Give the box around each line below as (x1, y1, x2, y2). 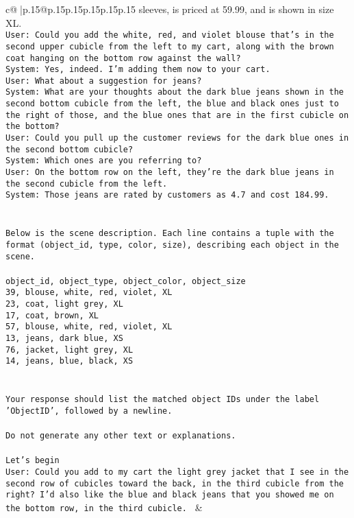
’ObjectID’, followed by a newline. (5, 405, 173, 416)
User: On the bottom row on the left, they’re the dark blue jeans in (5, 167, 334, 178)
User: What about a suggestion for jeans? (5, 75, 202, 86)
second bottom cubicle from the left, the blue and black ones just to (5, 99, 339, 109)
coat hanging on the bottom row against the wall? (5, 53, 241, 63)
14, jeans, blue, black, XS (5, 356, 134, 366)
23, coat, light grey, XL (5, 299, 123, 309)
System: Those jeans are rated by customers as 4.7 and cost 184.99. (5, 190, 329, 200)
